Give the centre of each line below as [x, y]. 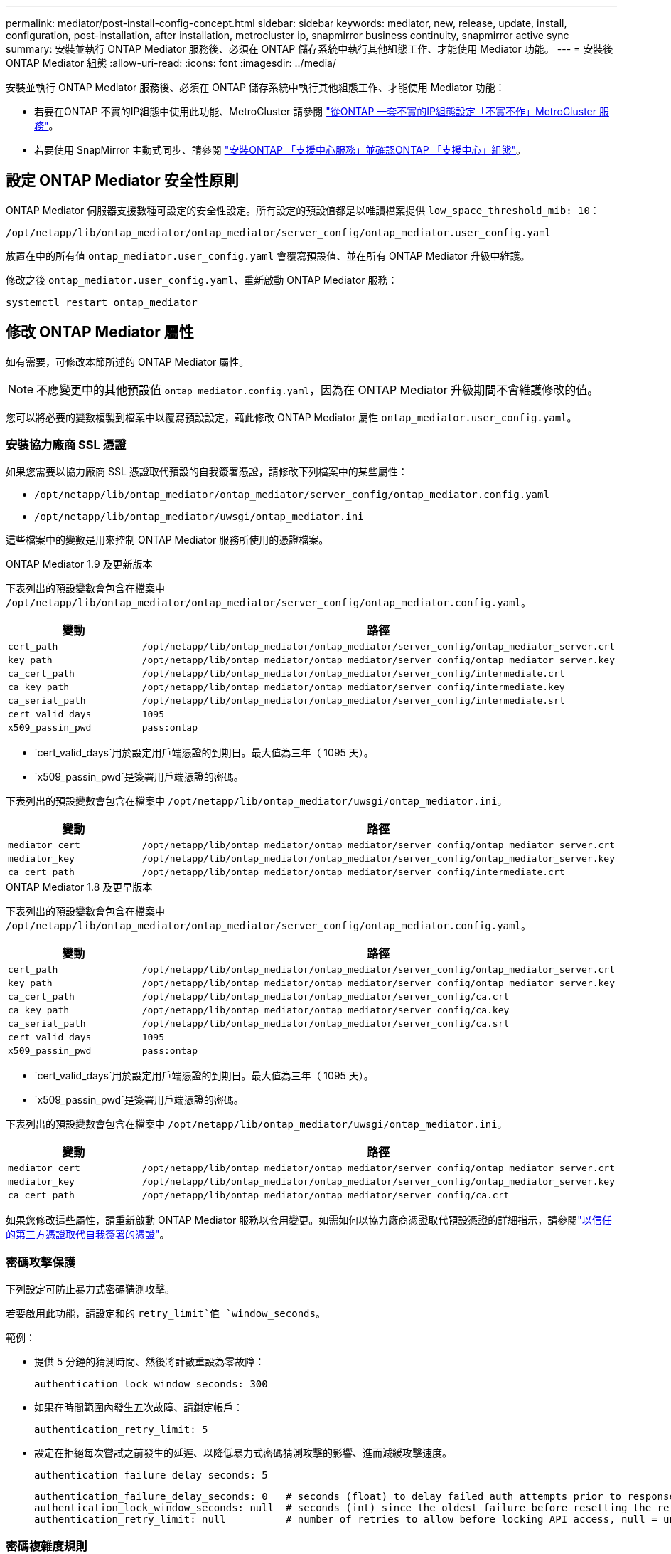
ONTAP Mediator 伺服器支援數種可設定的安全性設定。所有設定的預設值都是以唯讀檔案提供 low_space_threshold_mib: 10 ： [303, 210]
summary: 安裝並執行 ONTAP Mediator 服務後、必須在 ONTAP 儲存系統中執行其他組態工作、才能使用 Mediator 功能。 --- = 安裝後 [310, 49]
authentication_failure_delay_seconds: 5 [151, 1475]
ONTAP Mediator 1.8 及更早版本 [79, 887]
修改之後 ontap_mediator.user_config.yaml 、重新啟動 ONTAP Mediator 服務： [202, 280]
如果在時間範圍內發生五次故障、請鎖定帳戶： [139, 1407]
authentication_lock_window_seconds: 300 [151, 1384]
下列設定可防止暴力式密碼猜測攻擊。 [90, 1289]
